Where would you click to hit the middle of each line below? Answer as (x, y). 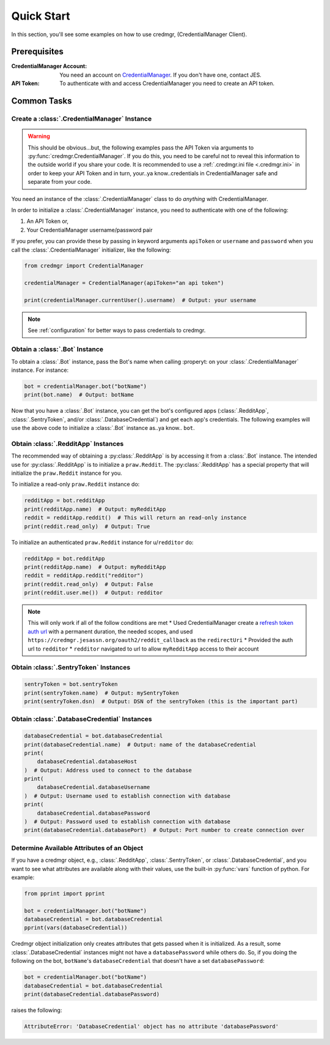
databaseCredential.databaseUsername (94, 787)
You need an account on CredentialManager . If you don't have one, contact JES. (161, 75)
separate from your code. (60, 182)
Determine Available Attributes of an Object (77, 848)
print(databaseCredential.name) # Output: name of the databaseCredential (140, 745)
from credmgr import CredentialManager (84, 266)
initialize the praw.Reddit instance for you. (67, 473)
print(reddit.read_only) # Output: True (87, 526)
